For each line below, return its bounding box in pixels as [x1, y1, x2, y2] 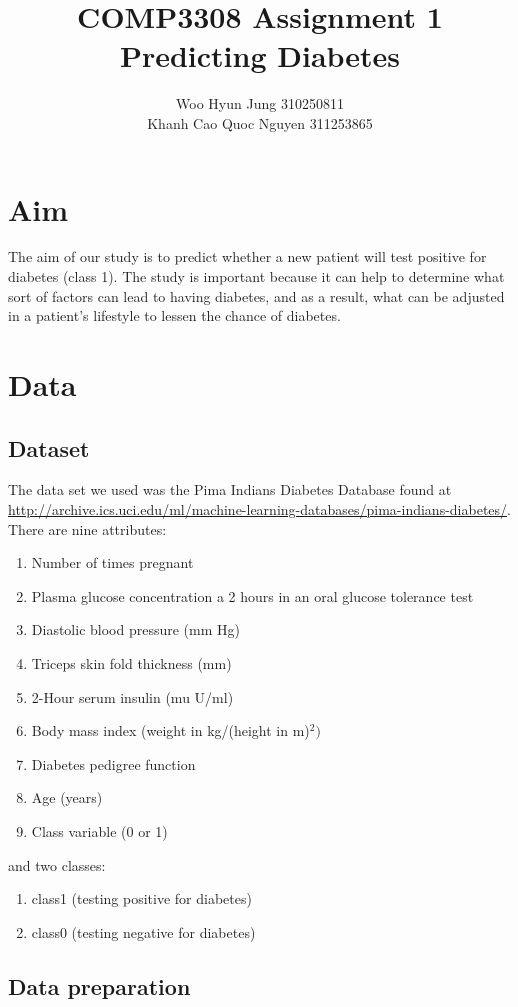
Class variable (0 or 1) [31, 820, 168, 841]
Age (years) [31, 787, 103, 808]
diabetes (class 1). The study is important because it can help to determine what [8, 266, 505, 287]
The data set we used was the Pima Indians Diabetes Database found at [8, 479, 452, 500]
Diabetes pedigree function [31, 753, 196, 774]
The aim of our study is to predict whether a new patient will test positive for [8, 246, 487, 267]
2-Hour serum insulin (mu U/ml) [31, 686, 234, 707]
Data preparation [8, 970, 191, 1001]
